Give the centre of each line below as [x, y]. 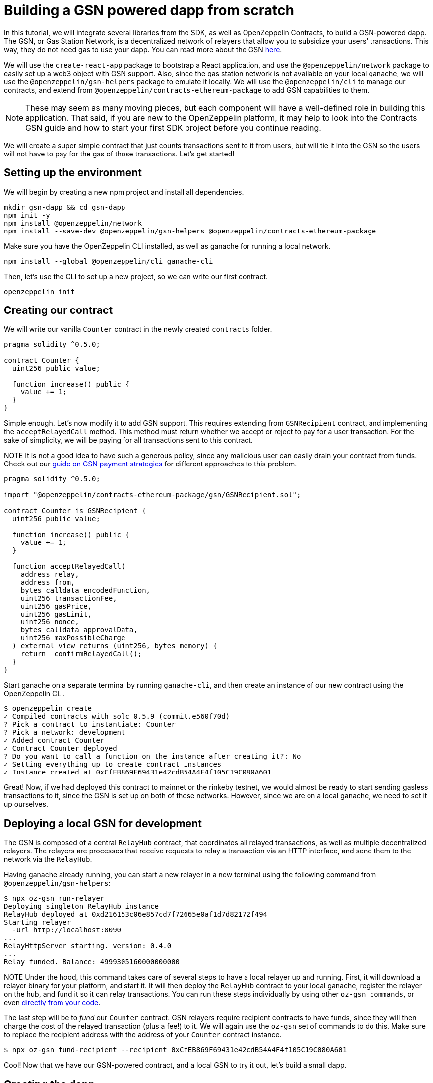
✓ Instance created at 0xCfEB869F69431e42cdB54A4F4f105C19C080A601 [138, 772]
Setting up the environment [73, 173]
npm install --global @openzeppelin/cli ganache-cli [109, 261]
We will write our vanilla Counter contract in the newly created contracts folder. [138, 329]
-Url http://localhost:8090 [67, 930]
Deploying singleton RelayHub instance [81, 906]
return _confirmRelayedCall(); [81, 654]
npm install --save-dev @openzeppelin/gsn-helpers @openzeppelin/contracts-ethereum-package [190, 231]
